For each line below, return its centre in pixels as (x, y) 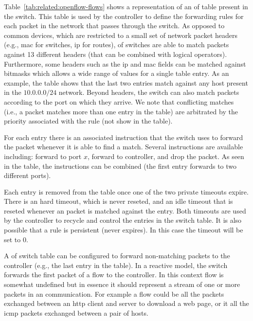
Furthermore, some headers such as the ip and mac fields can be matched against (125, 63)
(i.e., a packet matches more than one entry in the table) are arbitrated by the (121, 111)
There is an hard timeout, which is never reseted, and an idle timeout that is (118, 201)
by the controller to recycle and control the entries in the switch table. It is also (123, 220)
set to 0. (16, 239)
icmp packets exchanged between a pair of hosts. (76, 312)
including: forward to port (43, 156)
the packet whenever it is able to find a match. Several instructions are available (124, 147)
